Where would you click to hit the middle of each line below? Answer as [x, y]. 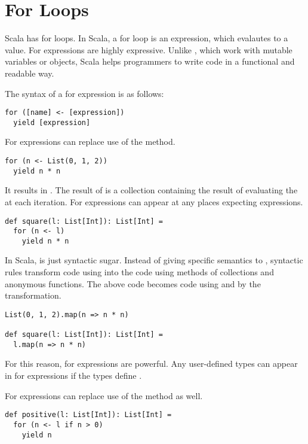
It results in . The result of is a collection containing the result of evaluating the [151, 190]
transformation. [33, 295]
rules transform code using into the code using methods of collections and [139, 272]
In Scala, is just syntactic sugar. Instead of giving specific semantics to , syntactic [154, 260]
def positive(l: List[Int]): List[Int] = [88, 415]
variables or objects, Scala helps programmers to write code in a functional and [150, 61]
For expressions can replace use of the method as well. [104, 395]
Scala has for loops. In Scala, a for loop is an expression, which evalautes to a [147, 38]
